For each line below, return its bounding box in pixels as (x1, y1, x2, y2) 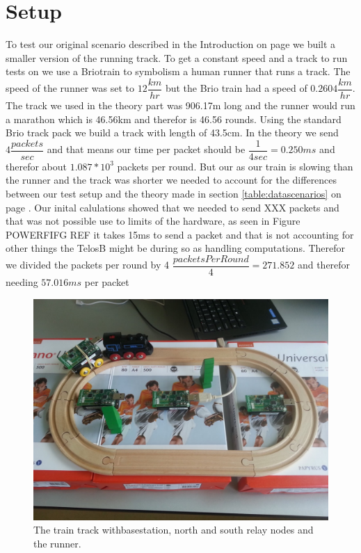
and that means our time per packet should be (47, 142, 246, 157)
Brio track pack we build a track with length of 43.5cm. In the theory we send (6, 125, 339, 140)
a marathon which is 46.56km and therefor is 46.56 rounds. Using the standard (6, 111, 342, 126)
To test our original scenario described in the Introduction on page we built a (6, 37, 336, 51)
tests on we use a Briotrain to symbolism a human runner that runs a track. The (6, 64, 351, 79)
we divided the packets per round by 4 (6, 257, 170, 272)
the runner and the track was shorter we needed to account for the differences (6, 173, 337, 187)
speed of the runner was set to (6, 81, 135, 95)
